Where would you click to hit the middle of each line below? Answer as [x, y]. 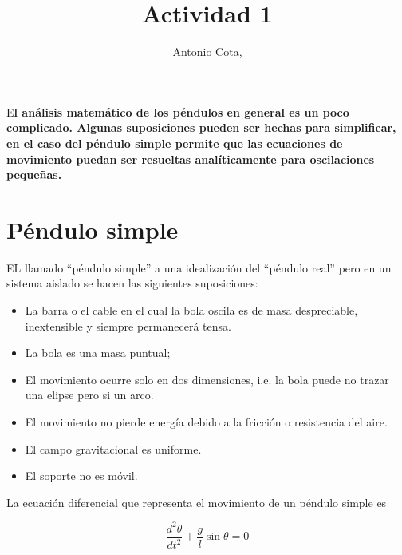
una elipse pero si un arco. [89, 395]
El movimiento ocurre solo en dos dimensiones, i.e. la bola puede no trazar [207, 379]
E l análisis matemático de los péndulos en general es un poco [178, 111]
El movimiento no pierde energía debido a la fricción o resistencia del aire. [206, 421]
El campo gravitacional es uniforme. [113, 448]
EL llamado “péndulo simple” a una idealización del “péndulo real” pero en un [199, 267]
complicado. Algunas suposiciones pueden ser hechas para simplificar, [201, 127]
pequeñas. [34, 174]
